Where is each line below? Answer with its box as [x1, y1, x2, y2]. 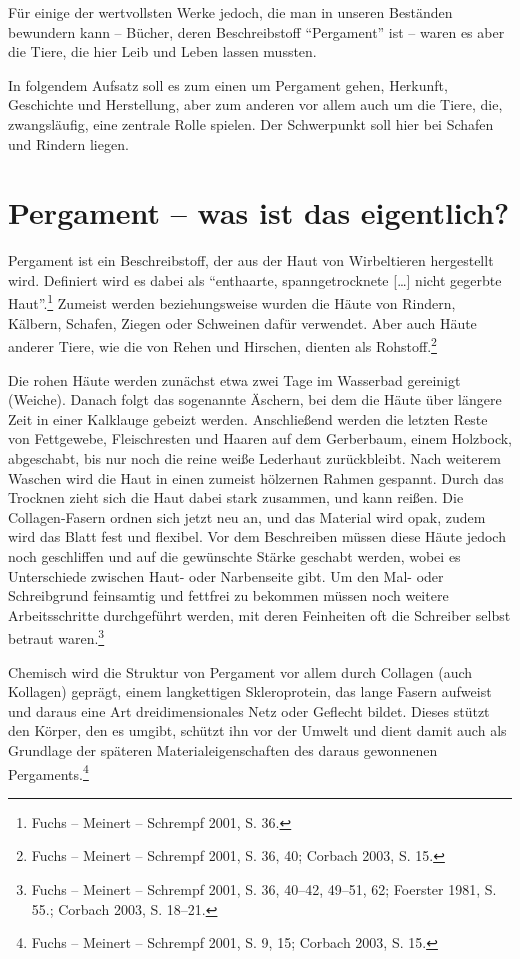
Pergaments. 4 [8, 760, 89, 784]
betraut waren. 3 [8, 625, 105, 648]
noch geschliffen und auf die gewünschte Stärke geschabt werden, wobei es [8, 545, 461, 566]
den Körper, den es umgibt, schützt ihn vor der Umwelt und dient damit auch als [8, 720, 507, 741]
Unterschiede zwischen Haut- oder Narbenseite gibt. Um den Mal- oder [8, 565, 444, 586]
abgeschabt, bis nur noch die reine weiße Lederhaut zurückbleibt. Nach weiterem [8, 447, 501, 468]
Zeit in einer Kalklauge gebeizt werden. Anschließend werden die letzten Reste [8, 408, 488, 429]
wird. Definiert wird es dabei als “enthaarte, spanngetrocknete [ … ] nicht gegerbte [8, 269, 502, 290]
